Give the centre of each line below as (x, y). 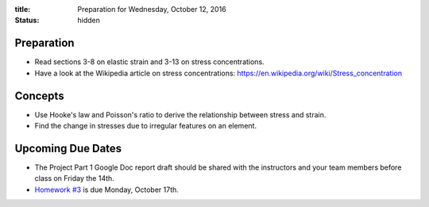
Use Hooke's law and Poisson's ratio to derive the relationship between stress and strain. (180, 114)
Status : (27, 21)
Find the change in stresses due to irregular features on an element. (146, 125)
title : (23, 9)
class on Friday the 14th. (74, 178)
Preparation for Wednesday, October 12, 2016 (152, 9)
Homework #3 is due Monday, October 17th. (106, 190)
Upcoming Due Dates (68, 148)
